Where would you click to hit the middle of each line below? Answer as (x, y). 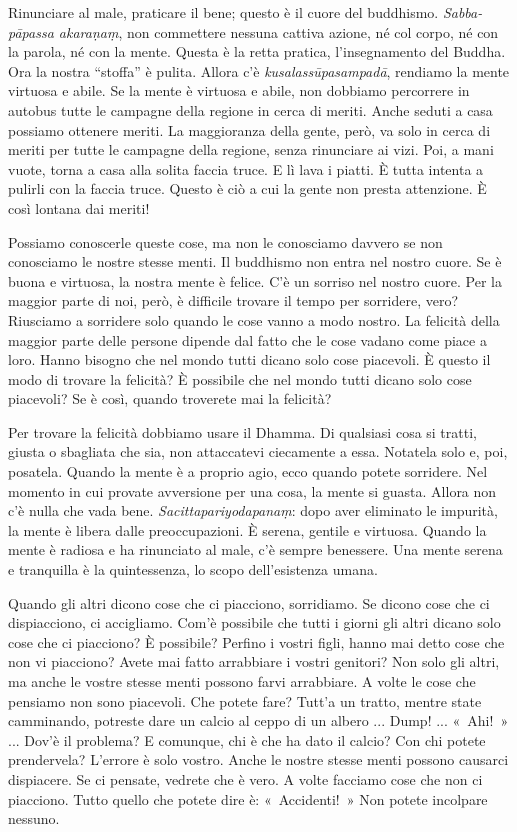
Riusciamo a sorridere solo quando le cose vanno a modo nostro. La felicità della (254, 319)
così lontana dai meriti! (79, 207)
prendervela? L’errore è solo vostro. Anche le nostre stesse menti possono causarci (258, 759)
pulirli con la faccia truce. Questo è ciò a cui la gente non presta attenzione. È (247, 188)
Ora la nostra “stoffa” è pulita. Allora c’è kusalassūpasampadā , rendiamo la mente (259, 70)
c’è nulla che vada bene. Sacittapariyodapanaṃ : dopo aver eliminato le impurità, (253, 510)
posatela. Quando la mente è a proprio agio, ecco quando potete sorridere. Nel (248, 471)
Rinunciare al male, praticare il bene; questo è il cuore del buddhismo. (223, 12)
